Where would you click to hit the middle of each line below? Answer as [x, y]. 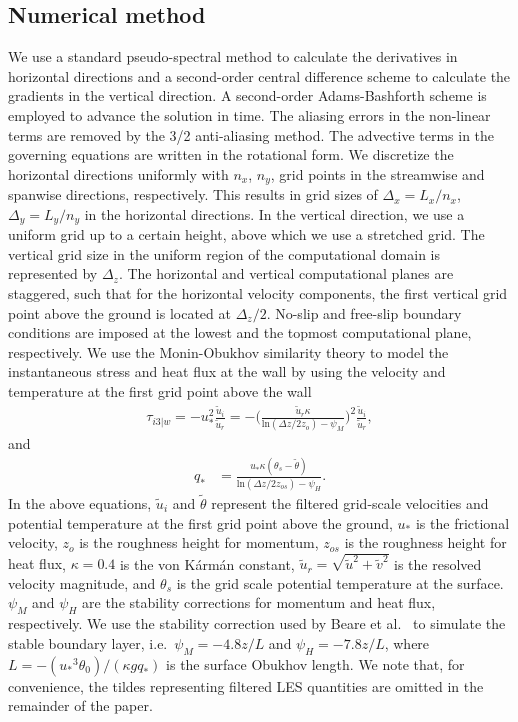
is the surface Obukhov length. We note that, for [315, 663]
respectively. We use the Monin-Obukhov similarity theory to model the [228, 351]
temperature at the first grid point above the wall [160, 391]
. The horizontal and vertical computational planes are [286, 273]
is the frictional [462, 522]
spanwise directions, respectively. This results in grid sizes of [193, 194]
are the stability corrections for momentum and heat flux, [259, 602]
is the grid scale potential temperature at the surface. [340, 582]
